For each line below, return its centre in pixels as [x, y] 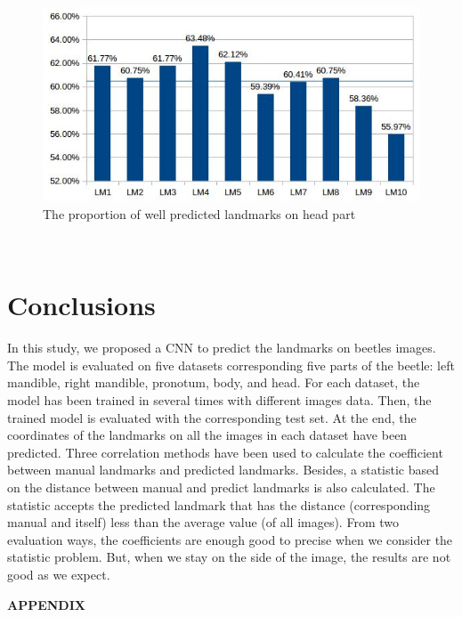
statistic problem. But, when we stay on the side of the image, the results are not [229, 557]
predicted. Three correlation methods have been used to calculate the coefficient [225, 452]
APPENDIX [46, 604]
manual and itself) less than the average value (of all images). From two [203, 522]
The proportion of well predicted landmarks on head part [199, 213]
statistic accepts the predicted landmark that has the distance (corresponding [219, 504]
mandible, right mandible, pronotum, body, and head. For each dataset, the [214, 382]
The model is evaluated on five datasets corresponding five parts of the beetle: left [231, 365]
